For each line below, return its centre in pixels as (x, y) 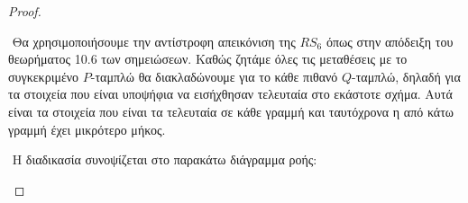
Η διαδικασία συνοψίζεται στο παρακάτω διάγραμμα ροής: (165, 159)
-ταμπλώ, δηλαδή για (406, 76)
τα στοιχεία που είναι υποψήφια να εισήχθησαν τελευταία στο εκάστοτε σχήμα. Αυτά (230, 94)
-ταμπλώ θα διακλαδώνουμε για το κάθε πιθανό (214, 76)
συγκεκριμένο (44, 76)
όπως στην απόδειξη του (390, 41)
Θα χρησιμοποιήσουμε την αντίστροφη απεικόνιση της (154, 41)
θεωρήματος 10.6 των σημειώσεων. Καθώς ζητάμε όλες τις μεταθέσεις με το (208, 59)
